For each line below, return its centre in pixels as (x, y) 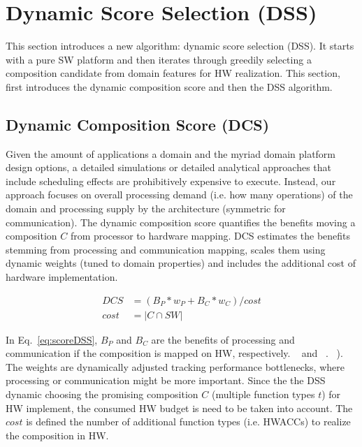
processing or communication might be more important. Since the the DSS (166, 380)
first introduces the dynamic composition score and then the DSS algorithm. (169, 86)
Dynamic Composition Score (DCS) (138, 124)
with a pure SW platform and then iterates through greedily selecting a (159, 59)
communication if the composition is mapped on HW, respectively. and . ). (174, 353)
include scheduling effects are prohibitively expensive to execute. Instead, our (171, 181)
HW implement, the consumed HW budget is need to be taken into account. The (179, 408)
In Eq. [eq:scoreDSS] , (52, 339)
